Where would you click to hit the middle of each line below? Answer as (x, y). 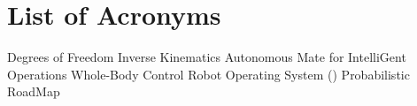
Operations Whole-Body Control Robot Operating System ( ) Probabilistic (208, 74)
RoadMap (34, 91)
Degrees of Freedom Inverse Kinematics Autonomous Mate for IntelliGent (207, 57)
